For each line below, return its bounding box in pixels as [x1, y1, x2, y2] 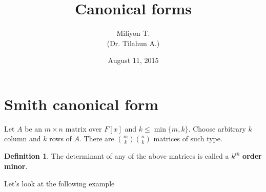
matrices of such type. [153, 133, 222, 144]
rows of [49, 133, 72, 144]
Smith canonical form [4, 93, 159, 114]
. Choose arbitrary [188, 123, 246, 134]
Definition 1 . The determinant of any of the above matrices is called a [4, 151, 229, 161]
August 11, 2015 [108, 55, 159, 66]
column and [4, 133, 41, 144]
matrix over [65, 123, 102, 134]
